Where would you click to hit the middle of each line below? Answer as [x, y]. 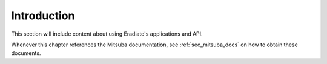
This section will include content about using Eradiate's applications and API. [107, 34]
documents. [26, 53]
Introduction [43, 16]
